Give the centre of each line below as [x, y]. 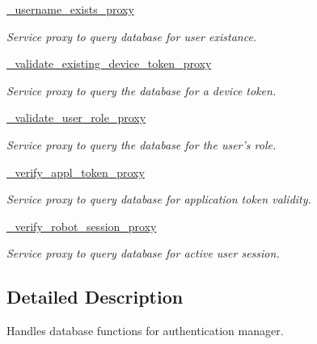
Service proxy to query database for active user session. [143, 253]
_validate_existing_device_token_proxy [109, 63]
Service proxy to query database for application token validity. [159, 199]
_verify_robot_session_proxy [82, 226]
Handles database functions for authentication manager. [145, 331]
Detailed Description [95, 297]
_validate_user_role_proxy [76, 117]
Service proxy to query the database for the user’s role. [142, 144]
